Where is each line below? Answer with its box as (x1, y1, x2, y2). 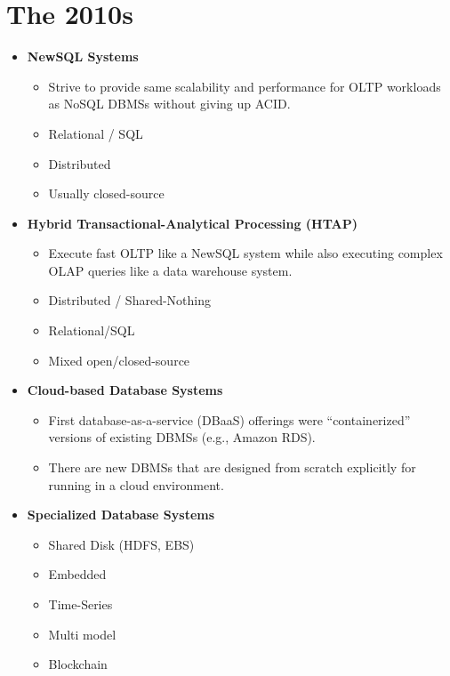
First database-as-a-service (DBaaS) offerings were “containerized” (48, 410, 411, 429)
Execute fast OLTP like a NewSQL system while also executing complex (48, 244, 443, 262)
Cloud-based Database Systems (27, 381, 223, 399)
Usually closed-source (48, 184, 165, 203)
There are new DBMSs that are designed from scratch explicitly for (48, 458, 416, 477)
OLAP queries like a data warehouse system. (48, 261, 293, 279)
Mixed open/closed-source (48, 350, 190, 369)
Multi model (48, 624, 117, 643)
